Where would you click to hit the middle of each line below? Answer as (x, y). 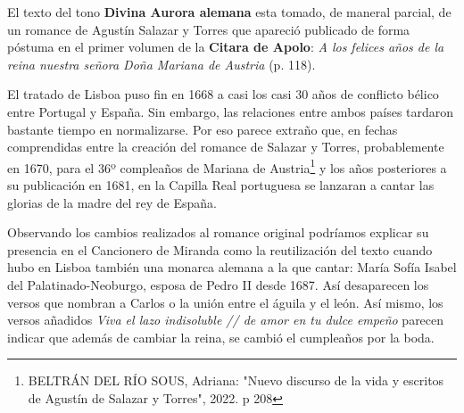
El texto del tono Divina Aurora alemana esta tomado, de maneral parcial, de (229, 12)
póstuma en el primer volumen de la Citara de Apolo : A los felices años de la (226, 47)
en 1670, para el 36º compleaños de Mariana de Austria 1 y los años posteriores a (227, 166)
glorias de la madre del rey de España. (112, 202)
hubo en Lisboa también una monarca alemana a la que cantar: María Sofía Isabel (232, 267)
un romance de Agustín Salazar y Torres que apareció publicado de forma (209, 29)
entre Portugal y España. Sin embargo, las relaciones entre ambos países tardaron (231, 111)
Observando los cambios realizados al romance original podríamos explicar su (218, 232)
